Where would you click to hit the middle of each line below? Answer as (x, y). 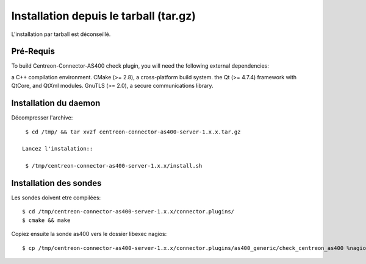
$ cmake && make (46, 220)
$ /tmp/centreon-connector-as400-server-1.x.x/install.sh (114, 166)
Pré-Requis (33, 52)
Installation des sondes (56, 183)
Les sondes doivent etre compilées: (56, 198)
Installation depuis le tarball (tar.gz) (104, 16)
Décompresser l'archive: (42, 118)
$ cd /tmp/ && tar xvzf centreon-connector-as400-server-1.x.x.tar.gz (133, 132)
